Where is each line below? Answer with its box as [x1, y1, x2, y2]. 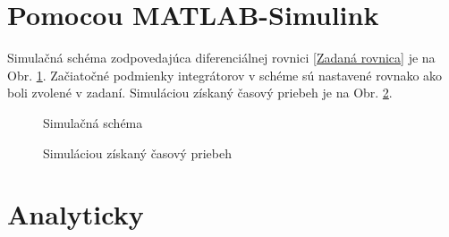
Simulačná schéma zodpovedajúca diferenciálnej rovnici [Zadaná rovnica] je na [7, 48, 436, 67]
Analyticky [7, 196, 144, 233]
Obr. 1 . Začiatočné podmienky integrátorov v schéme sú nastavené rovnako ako [7, 65, 443, 84]
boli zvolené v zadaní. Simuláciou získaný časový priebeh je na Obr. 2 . [7, 83, 393, 102]
